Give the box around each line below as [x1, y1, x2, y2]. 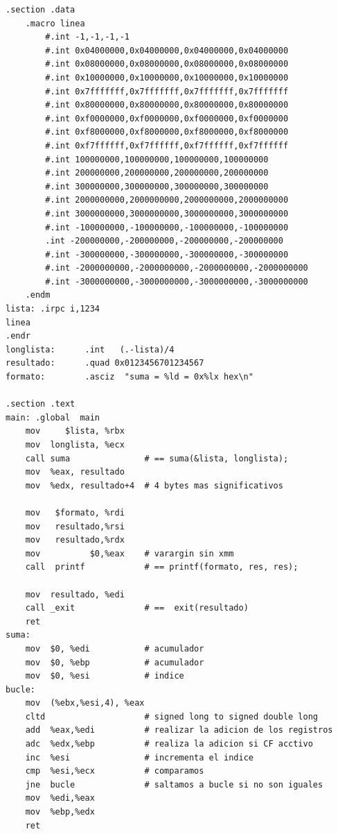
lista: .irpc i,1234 [6, 304, 100, 314]
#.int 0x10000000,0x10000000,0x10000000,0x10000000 [45, 72, 289, 83]
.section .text [6, 399, 75, 409]
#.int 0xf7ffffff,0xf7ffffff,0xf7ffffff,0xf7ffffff [45, 140, 289, 151]
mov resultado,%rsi [25, 521, 125, 531]
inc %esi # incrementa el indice [25, 752, 254, 763]
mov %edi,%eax [25, 793, 95, 803]
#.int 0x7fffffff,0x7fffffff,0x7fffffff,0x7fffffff [45, 86, 289, 96]
